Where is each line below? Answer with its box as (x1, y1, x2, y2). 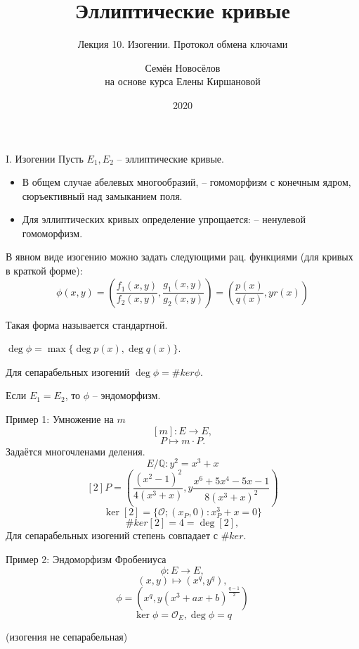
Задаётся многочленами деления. (6, 443, 145, 458)
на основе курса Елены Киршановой (105, 74, 261, 89)
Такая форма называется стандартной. (6, 317, 168, 332)
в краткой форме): (6, 263, 83, 278)
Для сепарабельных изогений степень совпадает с (6, 528, 218, 543)
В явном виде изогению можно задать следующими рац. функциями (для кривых (6, 249, 353, 264)
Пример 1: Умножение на (6, 412, 114, 427)
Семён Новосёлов (145, 60, 221, 75)
